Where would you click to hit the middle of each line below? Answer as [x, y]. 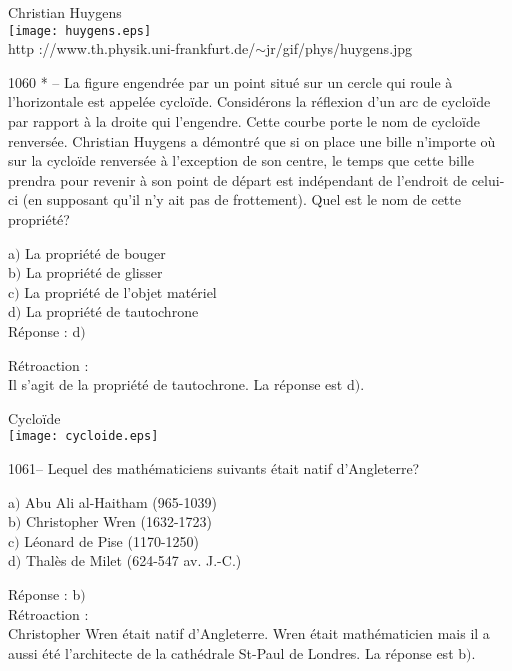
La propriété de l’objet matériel [120, 291]
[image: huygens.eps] [80, 30]
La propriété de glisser [94, 272]
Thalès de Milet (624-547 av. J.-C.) [133, 560]
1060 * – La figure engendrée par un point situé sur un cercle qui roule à [230, 81]
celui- [488, 179]
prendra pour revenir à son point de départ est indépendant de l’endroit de [237, 179]
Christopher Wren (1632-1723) [119, 521]
